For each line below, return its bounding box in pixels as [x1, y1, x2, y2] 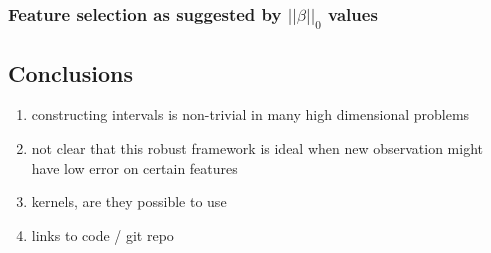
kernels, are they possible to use [31, 191, 227, 212]
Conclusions [8, 57, 134, 88]
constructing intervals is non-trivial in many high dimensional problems [31, 104, 470, 125]
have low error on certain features [31, 157, 238, 178]
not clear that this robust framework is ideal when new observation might [31, 137, 484, 158]
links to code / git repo [31, 224, 174, 245]
